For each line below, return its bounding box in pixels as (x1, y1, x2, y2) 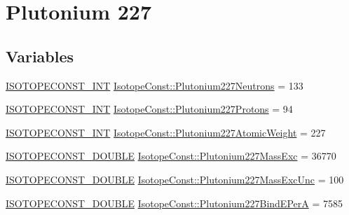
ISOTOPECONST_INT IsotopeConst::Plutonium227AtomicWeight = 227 (6, 125, 326, 139)
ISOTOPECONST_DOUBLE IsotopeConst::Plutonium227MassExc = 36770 (6, 148, 336, 163)
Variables (6, 45, 74, 67)
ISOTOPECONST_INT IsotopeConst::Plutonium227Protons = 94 (6, 102, 293, 116)
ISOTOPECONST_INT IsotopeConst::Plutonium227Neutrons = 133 (6, 78, 303, 92)
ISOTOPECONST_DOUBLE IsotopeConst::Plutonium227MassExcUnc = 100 (6, 172, 344, 186)
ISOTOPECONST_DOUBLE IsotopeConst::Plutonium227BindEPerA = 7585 (6, 195, 343, 210)
